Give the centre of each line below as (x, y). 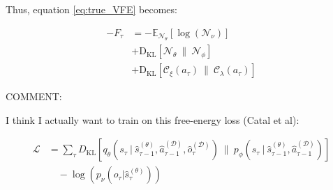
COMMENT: (34, 96)
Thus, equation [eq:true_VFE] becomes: (91, 9)
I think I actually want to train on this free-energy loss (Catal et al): (153, 119)
